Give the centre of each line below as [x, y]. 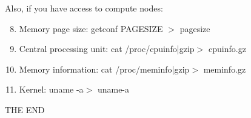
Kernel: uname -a [51, 89]
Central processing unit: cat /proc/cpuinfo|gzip [107, 49]
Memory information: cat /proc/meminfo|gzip [104, 69]
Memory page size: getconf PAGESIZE [91, 28]
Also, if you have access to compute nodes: [84, 8]
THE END [25, 109]
